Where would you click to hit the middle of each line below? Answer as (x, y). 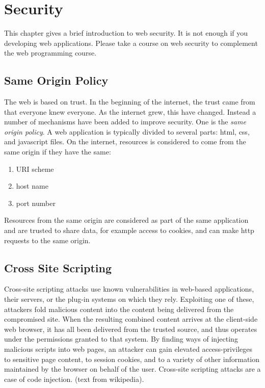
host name (32, 186)
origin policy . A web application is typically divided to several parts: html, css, (127, 131)
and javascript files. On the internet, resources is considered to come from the (125, 141)
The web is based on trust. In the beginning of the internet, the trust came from (130, 102)
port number (36, 203)
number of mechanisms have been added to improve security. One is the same (125, 122)
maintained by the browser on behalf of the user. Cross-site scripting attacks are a (132, 369)
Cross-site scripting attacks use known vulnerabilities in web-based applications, (129, 289)
